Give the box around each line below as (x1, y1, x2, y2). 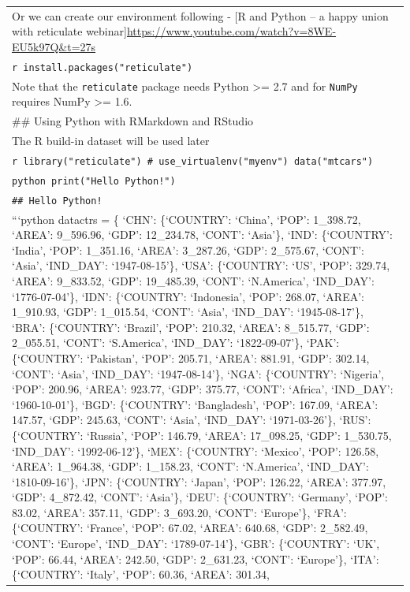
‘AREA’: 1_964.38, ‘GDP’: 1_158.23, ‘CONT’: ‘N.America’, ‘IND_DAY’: (12, 458, 369, 475)
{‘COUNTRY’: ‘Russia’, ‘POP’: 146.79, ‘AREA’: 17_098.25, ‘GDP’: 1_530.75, (12, 426, 392, 443)
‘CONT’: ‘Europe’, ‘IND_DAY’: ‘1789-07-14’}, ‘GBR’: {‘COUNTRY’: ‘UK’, (12, 535, 380, 552)
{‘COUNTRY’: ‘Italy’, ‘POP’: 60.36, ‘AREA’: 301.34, (12, 566, 270, 583)
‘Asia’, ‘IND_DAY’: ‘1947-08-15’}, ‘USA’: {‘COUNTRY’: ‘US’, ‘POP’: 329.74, (12, 257, 390, 274)
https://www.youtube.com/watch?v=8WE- (126, 23, 337, 39)
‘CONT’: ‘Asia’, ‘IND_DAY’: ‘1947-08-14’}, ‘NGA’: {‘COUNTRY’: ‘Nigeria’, (12, 365, 385, 382)
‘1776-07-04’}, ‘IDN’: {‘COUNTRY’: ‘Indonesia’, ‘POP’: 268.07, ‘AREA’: (12, 288, 364, 304)
